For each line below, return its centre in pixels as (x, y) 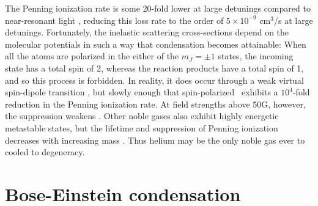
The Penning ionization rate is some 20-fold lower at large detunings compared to (158, 8)
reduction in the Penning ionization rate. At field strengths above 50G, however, (155, 104)
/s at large (293, 20)
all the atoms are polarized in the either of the (92, 56)
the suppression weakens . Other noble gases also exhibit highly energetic (142, 116)
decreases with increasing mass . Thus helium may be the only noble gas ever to (155, 140)
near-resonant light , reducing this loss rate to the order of (114, 20)
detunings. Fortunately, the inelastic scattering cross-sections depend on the (147, 32)
